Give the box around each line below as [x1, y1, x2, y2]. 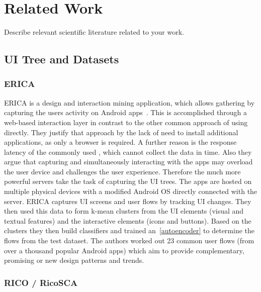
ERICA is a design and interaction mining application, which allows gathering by [4, 97, 255, 108]
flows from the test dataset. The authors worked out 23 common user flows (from [4, 235, 254, 246]
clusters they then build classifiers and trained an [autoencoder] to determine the [4, 225, 255, 236]
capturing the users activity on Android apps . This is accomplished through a [4, 107, 247, 118]
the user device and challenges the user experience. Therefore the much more [4, 166, 241, 176]
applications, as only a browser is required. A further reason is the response [4, 137, 237, 147]
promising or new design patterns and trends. [4, 255, 144, 265]
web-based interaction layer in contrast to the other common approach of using [4, 117, 248, 127]
